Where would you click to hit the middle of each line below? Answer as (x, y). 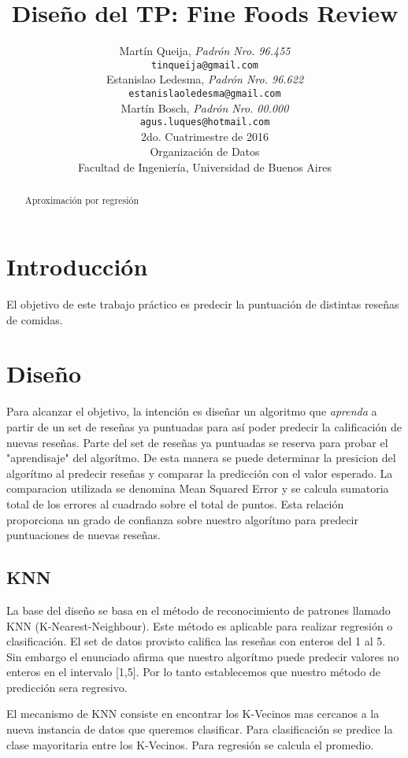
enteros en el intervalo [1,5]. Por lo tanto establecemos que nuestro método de (194, 672)
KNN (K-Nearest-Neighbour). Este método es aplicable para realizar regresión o (200, 625)
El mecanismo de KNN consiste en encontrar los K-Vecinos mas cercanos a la (193, 714)
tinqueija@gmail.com (205, 65)
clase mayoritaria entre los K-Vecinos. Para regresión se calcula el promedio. (190, 744)
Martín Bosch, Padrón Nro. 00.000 (205, 107)
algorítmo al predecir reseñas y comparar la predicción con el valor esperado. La (200, 473)
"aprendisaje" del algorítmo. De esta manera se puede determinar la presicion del (201, 458)
